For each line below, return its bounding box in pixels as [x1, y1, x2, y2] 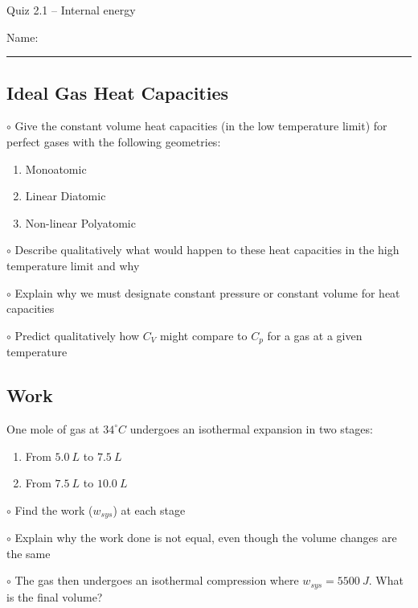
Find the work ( [14, 501, 93, 518]
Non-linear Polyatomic [25, 214, 136, 231]
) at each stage [113, 501, 186, 518]
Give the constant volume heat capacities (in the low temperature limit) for [14, 117, 387, 134]
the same [6, 544, 51, 561]
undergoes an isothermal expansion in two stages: [129, 420, 373, 437]
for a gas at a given [267, 327, 363, 343]
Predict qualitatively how [14, 327, 140, 343]
